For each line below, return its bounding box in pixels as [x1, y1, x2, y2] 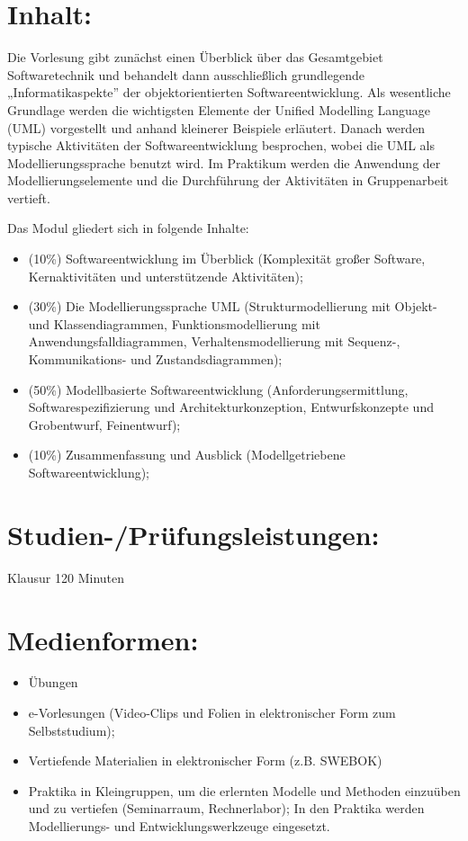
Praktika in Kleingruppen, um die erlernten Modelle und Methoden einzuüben [28, 781, 461, 800]
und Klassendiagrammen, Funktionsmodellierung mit [28, 314, 320, 333]
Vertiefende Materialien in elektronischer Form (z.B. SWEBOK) [28, 751, 382, 770]
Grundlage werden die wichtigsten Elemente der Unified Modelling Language [7, 100, 431, 119]
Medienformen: [7, 621, 199, 658]
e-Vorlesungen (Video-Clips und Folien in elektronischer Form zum [28, 703, 396, 722]
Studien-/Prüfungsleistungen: [7, 515, 380, 552]
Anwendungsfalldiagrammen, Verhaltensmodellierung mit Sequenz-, [28, 332, 400, 351]
